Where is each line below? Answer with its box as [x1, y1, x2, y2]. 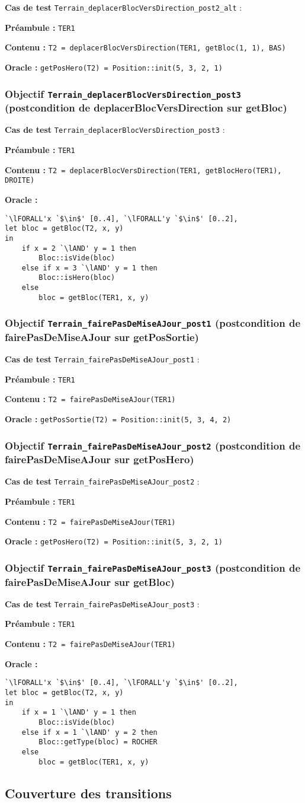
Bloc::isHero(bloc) [38, 273, 115, 282]
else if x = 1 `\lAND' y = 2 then [21, 728, 158, 737]
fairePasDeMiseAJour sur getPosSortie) [5, 329, 199, 344]
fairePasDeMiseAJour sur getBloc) [5, 574, 175, 589]
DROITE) [5, 176, 35, 185]
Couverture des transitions [5, 783, 172, 802]
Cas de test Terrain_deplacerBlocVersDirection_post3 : [5, 123, 225, 136]
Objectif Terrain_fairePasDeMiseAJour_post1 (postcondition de [5, 316, 300, 330]
